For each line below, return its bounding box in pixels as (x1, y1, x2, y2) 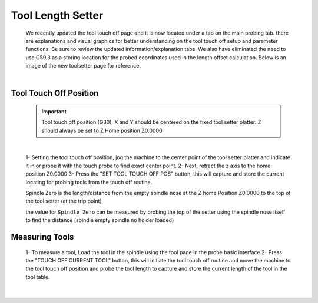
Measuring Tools (11, 232, 74, 242)
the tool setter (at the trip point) (25, 197, 102, 205)
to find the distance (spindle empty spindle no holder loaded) (25, 217, 174, 224)
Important (41, 107, 67, 115)
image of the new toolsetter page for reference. (25, 62, 141, 69)
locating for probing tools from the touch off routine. (25, 179, 153, 186)
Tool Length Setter (11, 9, 104, 22)
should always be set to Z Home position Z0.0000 (41, 127, 163, 134)
